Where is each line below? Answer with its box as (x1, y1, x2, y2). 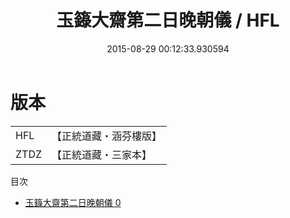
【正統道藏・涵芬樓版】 (51, 129, 163, 143)
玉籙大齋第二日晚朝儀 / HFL (56, 9, 280, 32)
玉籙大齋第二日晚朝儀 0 (24, 196, 122, 208)
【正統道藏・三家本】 (51, 147, 153, 161)
